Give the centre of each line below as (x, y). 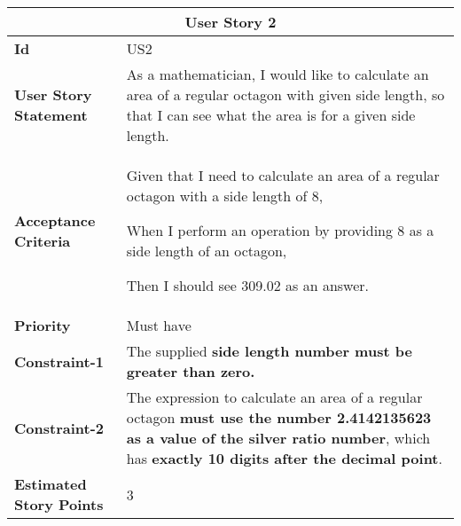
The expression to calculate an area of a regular (274, 397)
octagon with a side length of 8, (225, 196)
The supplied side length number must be (269, 351)
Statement (51, 115)
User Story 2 (230, 22)
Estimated (51, 484)
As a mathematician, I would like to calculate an (277, 74)
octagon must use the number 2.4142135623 (279, 417)
